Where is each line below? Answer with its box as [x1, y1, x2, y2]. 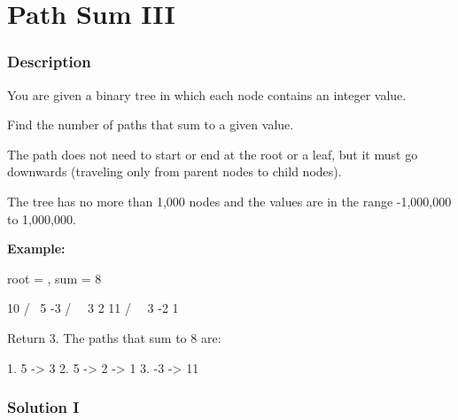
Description [7, 51, 91, 73]
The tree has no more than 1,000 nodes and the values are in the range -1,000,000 [7, 191, 452, 210]
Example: [7, 239, 66, 258]
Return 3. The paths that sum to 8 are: [7, 328, 221, 346]
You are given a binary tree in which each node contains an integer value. [7, 85, 407, 104]
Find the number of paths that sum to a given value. [7, 115, 294, 134]
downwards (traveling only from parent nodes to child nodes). [7, 162, 342, 181]
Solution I [7, 396, 80, 418]
